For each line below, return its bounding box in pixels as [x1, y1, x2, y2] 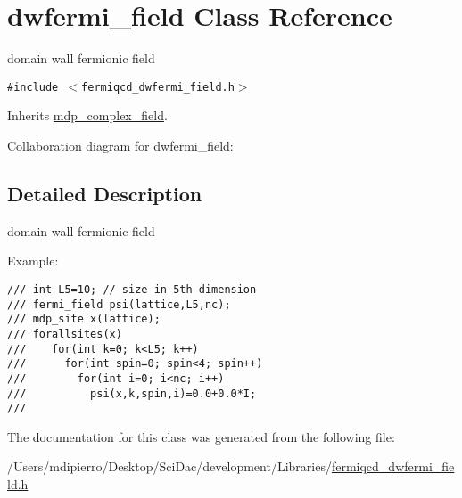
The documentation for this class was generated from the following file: [7, 427, 395, 445]
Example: [7, 251, 59, 270]
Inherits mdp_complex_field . [7, 106, 168, 125]
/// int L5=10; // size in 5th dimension [7, 282, 257, 296]
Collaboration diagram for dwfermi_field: [7, 135, 234, 154]
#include [7, 80, 59, 94]
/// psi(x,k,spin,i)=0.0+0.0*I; [7, 387, 257, 400]
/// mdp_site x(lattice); [7, 313, 161, 326]
